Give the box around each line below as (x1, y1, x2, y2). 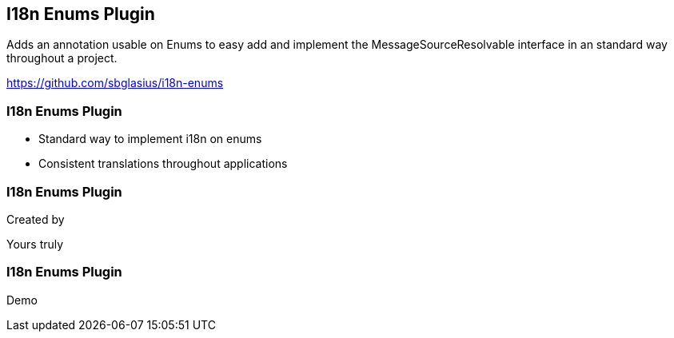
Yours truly (6, 237, 64, 251)
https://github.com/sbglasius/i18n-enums (6, 76, 224, 90)
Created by (6, 212, 65, 226)
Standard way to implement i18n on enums (38, 132, 262, 146)
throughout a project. (6, 51, 118, 66)
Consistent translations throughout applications (38, 157, 288, 171)
